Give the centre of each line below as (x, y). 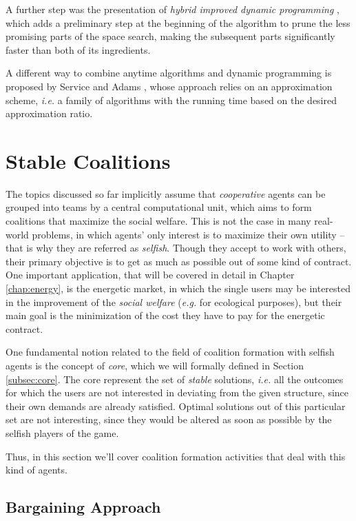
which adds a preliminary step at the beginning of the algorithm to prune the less (178, 22)
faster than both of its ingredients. (78, 49)
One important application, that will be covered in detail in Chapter (150, 275)
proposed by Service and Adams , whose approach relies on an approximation (169, 86)
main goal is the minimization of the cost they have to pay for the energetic (165, 315)
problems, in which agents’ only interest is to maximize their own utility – (188, 234)
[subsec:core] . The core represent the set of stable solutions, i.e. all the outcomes (175, 379)
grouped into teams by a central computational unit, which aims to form (159, 207)
